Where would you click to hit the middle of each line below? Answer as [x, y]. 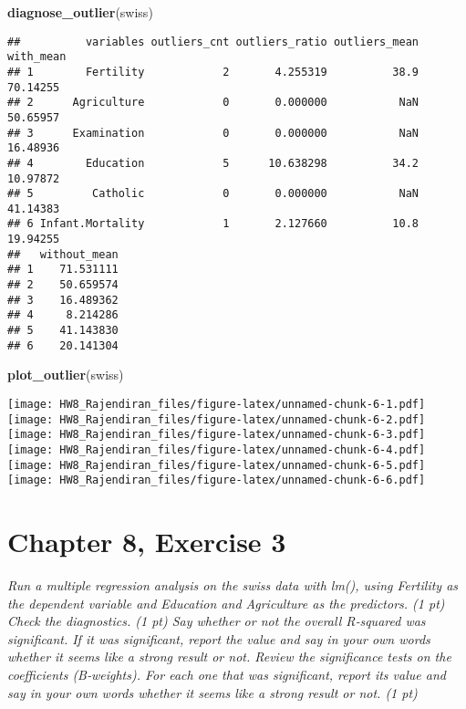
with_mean [37, 57]
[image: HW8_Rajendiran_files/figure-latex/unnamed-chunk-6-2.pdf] [217, 419]
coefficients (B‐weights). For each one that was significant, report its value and [227, 674]
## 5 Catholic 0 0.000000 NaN [213, 194]
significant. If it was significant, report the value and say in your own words [219, 638]
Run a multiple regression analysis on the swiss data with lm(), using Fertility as [233, 585]
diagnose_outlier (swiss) [80, 12]
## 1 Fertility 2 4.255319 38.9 [213, 72]
